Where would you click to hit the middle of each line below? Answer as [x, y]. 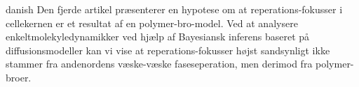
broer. [19, 77]
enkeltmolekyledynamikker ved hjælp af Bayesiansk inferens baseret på [158, 37]
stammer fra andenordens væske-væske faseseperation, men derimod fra [159, 64]
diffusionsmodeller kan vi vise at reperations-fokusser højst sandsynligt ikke [168, 50]
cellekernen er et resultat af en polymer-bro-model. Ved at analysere [152, 23]
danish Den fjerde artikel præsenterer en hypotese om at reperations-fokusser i [174, 9]
